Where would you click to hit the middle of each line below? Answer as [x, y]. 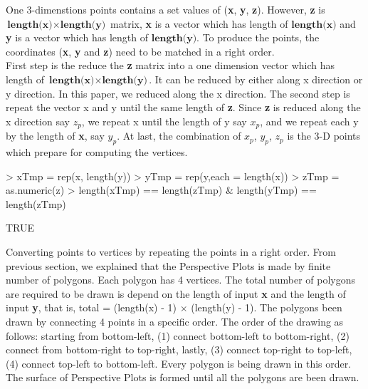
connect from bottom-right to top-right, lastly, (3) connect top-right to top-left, [179, 349]
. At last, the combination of [179, 136]
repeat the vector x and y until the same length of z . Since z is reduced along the [183, 107]
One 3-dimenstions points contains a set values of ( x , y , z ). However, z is [165, 9]
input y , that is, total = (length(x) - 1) [91, 307]
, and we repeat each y [309, 121]
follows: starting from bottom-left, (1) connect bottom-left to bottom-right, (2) [178, 335]
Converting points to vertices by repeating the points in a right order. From [171, 251]
